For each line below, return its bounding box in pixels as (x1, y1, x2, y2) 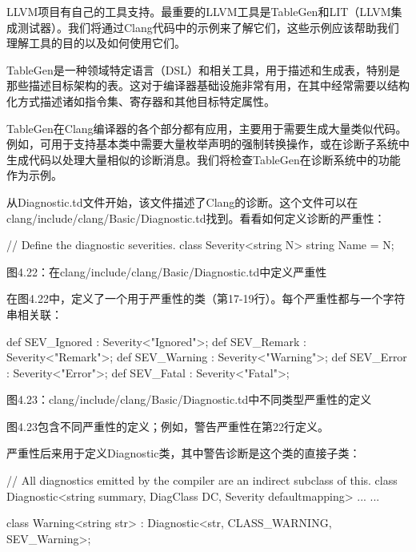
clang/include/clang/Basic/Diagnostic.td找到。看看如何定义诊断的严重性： (6, 209, 386, 226)
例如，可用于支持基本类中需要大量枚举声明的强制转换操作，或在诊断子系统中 (6, 135, 410, 152)
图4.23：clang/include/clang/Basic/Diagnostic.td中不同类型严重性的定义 (6, 391, 372, 408)
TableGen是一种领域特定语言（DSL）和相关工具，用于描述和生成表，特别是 (6, 61, 401, 78)
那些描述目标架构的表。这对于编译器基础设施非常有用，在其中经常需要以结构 (6, 77, 410, 94)
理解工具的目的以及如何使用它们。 (6, 34, 186, 51)
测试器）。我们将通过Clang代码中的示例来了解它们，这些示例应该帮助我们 (17, 18, 399, 35)
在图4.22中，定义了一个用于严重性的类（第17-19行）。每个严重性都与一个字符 (6, 290, 406, 307)
